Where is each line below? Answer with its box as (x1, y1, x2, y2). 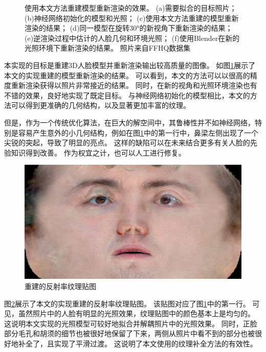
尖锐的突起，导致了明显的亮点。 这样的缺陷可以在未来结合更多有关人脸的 (4, 137, 250, 148)
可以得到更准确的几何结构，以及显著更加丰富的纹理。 (11, 100, 190, 111)
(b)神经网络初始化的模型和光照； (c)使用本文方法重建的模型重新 (25, 12, 239, 23)
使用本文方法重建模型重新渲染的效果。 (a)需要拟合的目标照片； (25, 3, 237, 13)
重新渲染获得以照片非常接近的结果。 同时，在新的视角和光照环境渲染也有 (11, 80, 257, 91)
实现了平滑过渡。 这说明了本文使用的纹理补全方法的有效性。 (54, 338, 257, 349)
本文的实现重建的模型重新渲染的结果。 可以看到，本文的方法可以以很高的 (4, 70, 250, 80)
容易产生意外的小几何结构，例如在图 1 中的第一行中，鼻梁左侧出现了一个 (18, 127, 258, 138)
